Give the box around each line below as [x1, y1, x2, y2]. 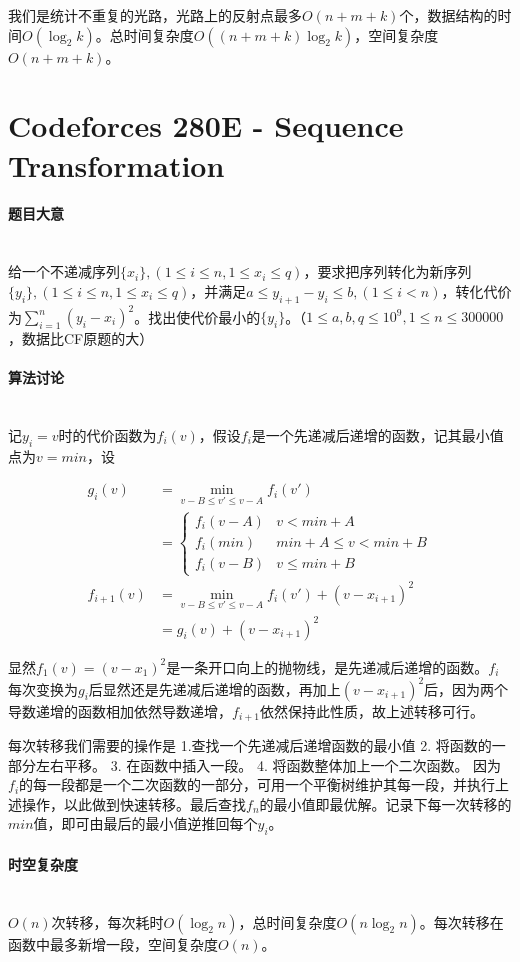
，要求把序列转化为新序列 [303, 261, 472, 282]
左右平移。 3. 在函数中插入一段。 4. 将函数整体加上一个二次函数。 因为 [35, 754, 502, 775]
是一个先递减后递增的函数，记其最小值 [251, 425, 504, 446]
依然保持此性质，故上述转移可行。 [260, 700, 485, 721]
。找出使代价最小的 [134, 306, 261, 327]
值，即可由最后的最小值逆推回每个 [33, 813, 258, 834]
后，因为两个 [424, 678, 509, 699]
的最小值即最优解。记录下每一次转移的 [259, 793, 512, 814]
